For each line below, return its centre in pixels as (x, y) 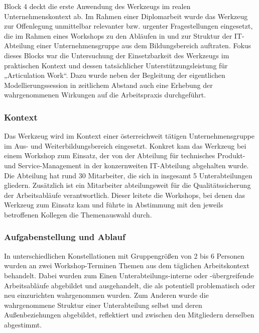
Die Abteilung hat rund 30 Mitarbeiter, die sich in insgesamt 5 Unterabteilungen (128, 175)
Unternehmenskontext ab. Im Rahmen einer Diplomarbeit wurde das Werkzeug (126, 16)
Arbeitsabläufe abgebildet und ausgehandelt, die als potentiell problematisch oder (130, 285)
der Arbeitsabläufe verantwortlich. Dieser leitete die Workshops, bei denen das (124, 195)
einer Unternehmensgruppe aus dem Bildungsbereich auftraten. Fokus (144, 45)
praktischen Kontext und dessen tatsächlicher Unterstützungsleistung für (116, 65)
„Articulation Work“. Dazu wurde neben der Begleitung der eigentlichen (115, 75)
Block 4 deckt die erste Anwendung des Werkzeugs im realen (97, 6)
